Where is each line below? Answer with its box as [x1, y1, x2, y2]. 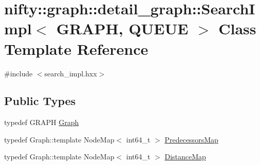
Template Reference [4, 38, 148, 59]
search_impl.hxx [44, 68, 97, 78]
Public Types [4, 93, 76, 109]
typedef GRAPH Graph [4, 117, 79, 128]
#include [4, 68, 33, 78]
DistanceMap [164, 151, 206, 162]
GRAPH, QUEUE [56, 18, 189, 39]
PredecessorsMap [164, 134, 218, 145]
